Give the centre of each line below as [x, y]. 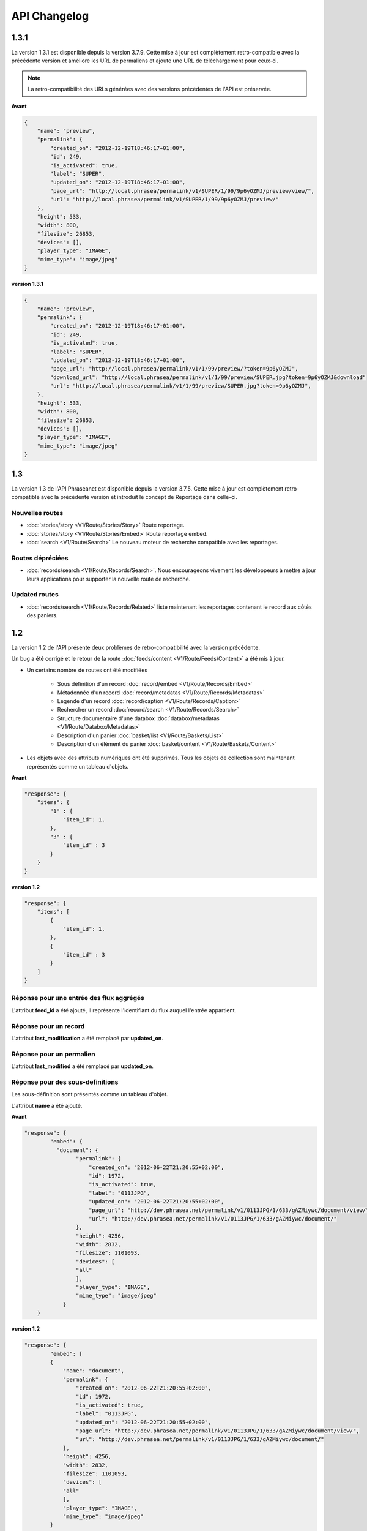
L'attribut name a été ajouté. [47, 1105]
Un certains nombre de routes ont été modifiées [87, 670]
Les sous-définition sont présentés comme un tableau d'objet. [90, 1094]
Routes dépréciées [40, 558]
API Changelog [50, 16]
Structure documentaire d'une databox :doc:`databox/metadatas [138, 718]
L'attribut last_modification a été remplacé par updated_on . [87, 1038]
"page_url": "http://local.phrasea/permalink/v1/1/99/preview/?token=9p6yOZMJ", [174, 369]
